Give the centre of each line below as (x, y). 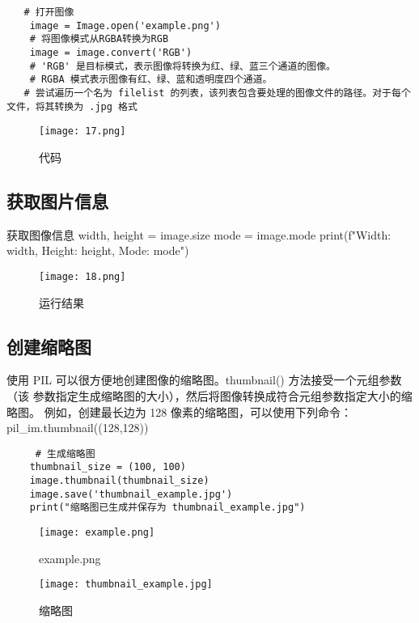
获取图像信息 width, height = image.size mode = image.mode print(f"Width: (199, 234)
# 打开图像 (49, 12)
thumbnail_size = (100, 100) (108, 467)
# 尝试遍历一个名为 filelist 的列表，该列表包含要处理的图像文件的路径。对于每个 (217, 93)
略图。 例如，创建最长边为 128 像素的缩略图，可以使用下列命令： (179, 411)
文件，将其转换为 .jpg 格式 (72, 106)
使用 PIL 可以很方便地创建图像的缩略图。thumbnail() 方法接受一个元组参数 (204, 380)
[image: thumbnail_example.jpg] (126, 585)
